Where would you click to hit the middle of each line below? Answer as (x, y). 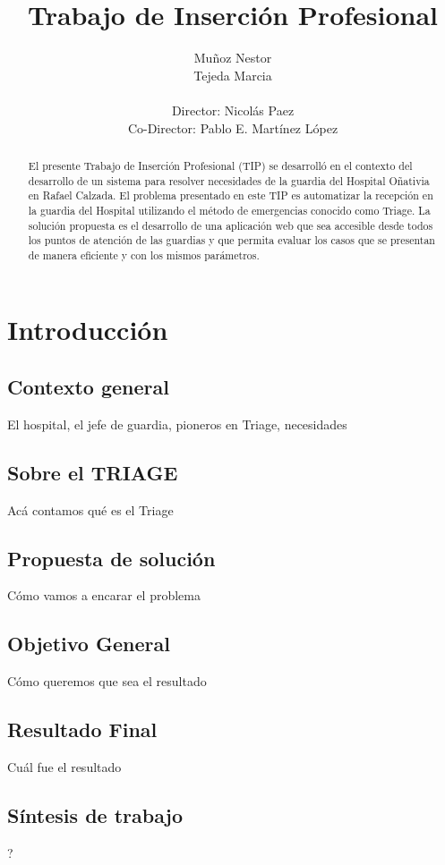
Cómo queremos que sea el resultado (107, 681)
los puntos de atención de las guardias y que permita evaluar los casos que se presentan (231, 240)
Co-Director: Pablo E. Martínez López (233, 127)
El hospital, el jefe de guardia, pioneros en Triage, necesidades (177, 424)
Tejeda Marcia (233, 75)
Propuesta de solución (111, 558)
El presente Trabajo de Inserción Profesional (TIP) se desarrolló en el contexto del (220, 165)
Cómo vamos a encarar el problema (104, 595)
